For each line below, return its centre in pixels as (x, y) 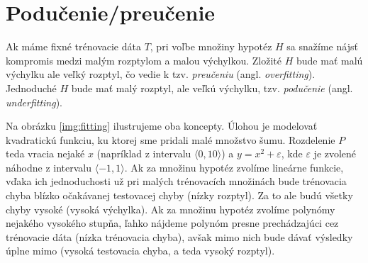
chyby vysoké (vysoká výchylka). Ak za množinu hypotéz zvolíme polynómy (171, 209)
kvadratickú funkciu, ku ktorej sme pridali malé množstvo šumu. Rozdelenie (171, 139)
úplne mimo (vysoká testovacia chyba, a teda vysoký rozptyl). (140, 251)
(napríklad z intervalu (144, 153)
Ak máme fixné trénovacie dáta (73, 46)
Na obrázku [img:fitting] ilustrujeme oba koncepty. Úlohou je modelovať (162, 126)
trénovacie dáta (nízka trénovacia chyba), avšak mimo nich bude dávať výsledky (179, 236)
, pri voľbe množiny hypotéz (211, 46)
